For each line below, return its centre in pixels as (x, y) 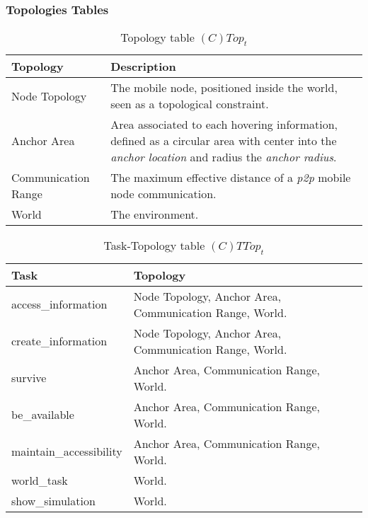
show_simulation (53, 500)
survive (29, 378)
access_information (59, 304)
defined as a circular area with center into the (224, 141)
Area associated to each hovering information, (224, 125)
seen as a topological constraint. (190, 104)
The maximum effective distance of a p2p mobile (231, 178)
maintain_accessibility (67, 451)
